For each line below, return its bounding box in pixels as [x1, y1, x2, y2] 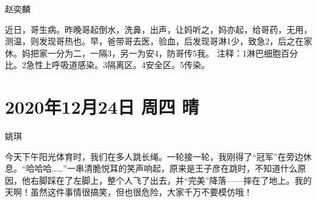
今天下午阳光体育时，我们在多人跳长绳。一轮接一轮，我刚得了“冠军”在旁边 [5, 150, 304, 162]
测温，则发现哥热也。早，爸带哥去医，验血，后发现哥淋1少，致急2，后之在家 [5, 35, 312, 47]
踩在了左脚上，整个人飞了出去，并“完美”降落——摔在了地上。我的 [47, 173, 312, 186]
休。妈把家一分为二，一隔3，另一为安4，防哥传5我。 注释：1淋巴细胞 [5, 46, 281, 59]
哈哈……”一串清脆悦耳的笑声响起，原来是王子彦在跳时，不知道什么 [34, 162, 297, 175]
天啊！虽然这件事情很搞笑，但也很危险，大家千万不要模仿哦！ [5, 186, 252, 198]
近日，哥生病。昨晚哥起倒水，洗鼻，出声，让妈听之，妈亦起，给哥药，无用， [5, 23, 312, 35]
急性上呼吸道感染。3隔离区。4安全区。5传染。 [26, 58, 210, 71]
